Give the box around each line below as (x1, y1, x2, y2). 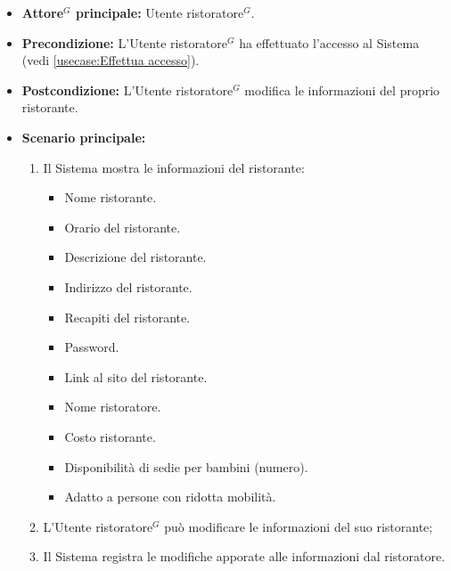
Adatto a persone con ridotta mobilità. (64, 487, 276, 506)
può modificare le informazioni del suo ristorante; (164, 517, 433, 535)
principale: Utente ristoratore (75, 4, 244, 21)
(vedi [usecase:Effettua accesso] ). (21, 51, 200, 69)
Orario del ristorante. (64, 217, 181, 236)
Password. (64, 338, 119, 356)
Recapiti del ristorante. (64, 307, 191, 326)
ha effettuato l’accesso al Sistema (239, 33, 420, 52)
